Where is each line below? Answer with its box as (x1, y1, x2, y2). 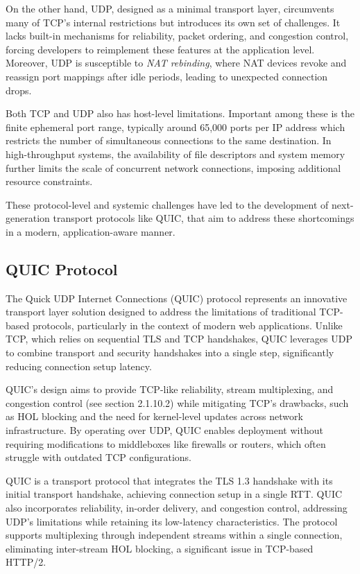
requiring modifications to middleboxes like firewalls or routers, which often (6, 436, 326, 451)
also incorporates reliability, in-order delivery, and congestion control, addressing (6, 501, 348, 515)
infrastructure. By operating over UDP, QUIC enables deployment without (6, 423, 323, 437)
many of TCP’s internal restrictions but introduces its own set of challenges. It (6, 15, 341, 29)
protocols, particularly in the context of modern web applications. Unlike (32, 318, 343, 332)
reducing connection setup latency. (6, 358, 152, 373)
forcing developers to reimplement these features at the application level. (6, 42, 315, 56)
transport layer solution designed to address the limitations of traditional (6, 304, 316, 319)
